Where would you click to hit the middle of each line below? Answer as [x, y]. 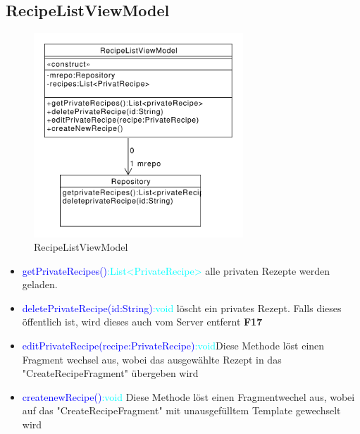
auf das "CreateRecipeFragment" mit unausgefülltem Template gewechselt [181, 410]
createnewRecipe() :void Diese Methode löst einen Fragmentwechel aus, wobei [188, 396]
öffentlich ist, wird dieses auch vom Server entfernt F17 [142, 322]
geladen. [40, 284]
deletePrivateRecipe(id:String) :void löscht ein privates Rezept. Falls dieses [182, 308]
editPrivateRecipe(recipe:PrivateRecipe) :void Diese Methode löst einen [173, 346]
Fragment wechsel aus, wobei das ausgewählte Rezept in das [152, 359]
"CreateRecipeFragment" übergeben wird [110, 373]
